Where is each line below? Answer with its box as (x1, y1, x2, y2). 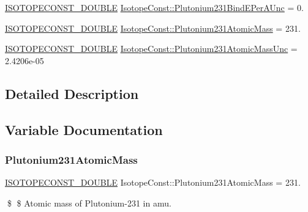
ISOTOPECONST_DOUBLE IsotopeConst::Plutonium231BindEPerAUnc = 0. (5, 1, 304, 13)
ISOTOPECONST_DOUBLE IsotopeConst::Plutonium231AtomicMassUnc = (5, 42, 298, 55)
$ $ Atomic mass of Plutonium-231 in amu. (7, 196, 171, 209)
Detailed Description (5, 84, 139, 103)
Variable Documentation (5, 120, 163, 139)
